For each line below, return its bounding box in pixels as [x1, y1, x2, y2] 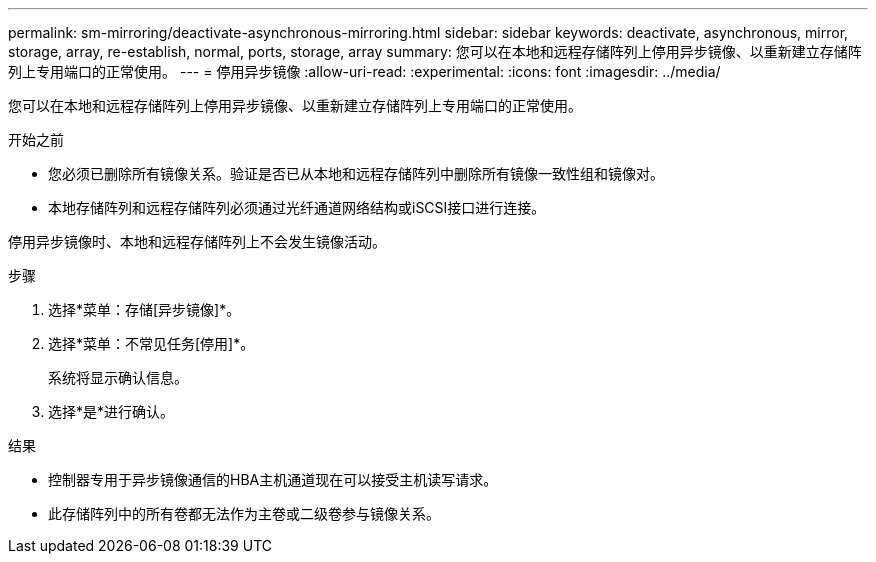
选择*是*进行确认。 [48, 403, 175, 420]
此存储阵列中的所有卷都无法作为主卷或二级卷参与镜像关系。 [48, 505, 440, 522]
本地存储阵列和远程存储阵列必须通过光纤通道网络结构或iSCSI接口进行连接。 [48, 199, 546, 216]
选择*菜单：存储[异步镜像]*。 [48, 301, 241, 318]
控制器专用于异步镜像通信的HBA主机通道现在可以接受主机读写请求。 [48, 471, 498, 488]
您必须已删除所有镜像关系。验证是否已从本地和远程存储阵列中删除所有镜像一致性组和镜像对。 [48, 165, 664, 182]
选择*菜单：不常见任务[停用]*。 [48, 335, 255, 352]
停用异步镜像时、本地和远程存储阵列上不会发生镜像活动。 [8, 233, 386, 250]
